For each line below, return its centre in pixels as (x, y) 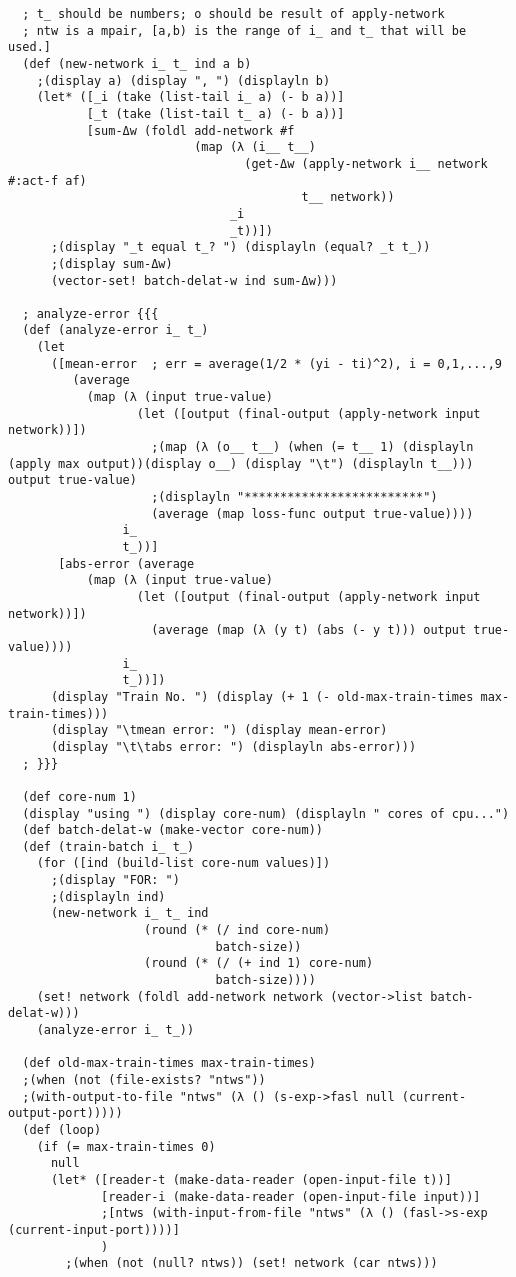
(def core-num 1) (79, 796)
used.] (29, 47)
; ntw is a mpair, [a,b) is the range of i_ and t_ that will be (244, 30)
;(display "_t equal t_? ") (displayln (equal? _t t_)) (240, 247)
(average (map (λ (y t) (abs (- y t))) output (309, 630)
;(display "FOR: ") (115, 880)
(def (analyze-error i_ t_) (115, 330)
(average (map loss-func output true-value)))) (312, 513)
